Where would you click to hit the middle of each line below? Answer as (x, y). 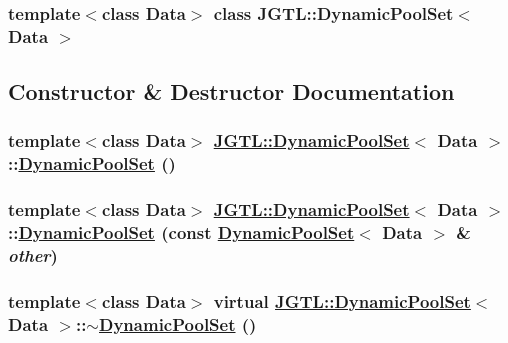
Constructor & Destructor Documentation (231, 91)
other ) (33, 255)
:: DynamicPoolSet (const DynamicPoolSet (181, 232)
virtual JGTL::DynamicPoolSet (342, 300)
